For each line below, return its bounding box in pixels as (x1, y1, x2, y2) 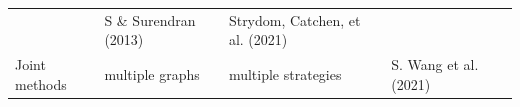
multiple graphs (104, 63, 200, 84)
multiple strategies (228, 63, 342, 84)
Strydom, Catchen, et (228, 9, 361, 30)
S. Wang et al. (391, 54, 479, 75)
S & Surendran (104, 9, 196, 30)
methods (15, 73, 67, 94)
